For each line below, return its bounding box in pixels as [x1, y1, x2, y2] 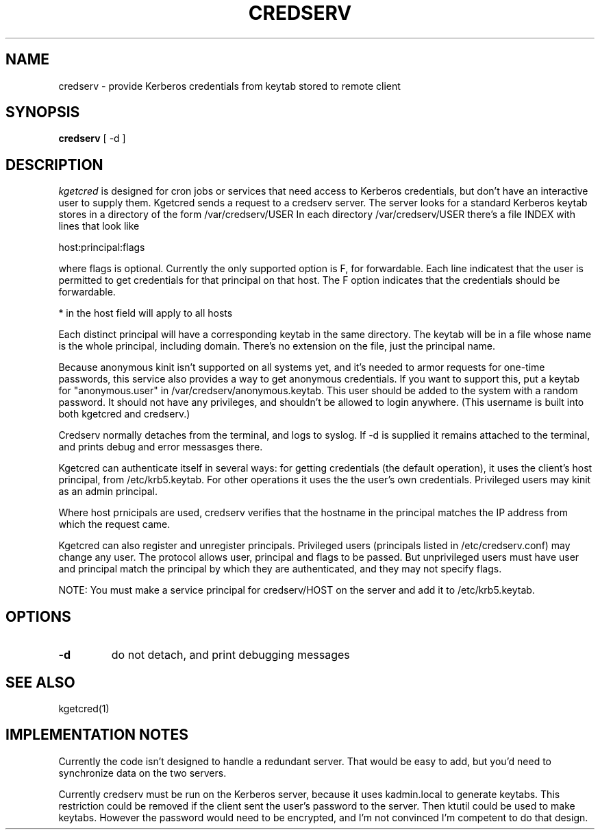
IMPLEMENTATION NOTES [5, 726, 189, 744]
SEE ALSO [5, 673, 75, 691]
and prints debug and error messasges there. [58, 441, 263, 453]
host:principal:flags [58, 241, 145, 254]
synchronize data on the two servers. [58, 766, 227, 779]
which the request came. [58, 518, 171, 531]
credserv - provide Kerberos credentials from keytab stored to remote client [58, 80, 401, 92]
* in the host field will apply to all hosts [58, 307, 233, 319]
